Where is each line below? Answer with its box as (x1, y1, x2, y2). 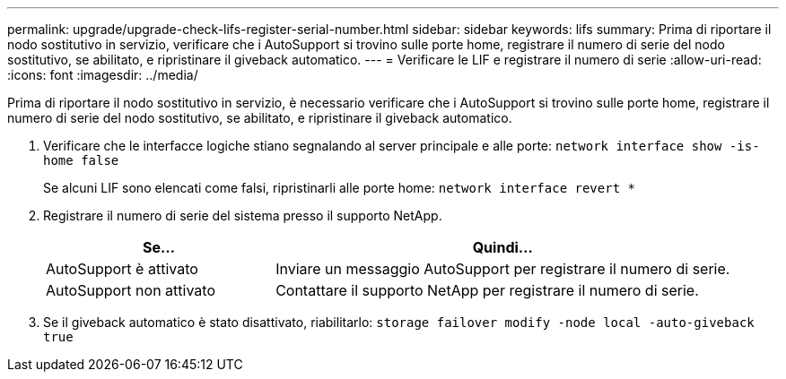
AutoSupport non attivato (46, 281, 215, 299)
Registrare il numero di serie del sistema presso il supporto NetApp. (43, 208, 442, 223)
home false (43, 153, 119, 168)
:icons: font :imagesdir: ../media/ (7, 67, 198, 82)
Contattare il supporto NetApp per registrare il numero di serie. (275, 281, 699, 299)
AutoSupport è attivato (46, 260, 198, 278)
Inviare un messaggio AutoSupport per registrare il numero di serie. (275, 260, 730, 278)
